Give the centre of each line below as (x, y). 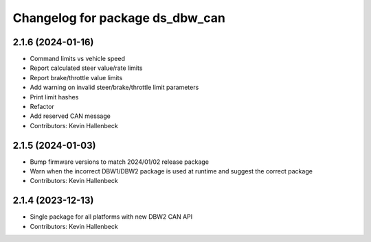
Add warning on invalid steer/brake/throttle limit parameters (114, 87)
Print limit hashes (54, 97)
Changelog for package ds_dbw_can (119, 18)
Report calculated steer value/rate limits (86, 68)
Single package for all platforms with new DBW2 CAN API (111, 217)
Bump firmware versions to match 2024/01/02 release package (120, 162)
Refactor (42, 107)
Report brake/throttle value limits (76, 77)
